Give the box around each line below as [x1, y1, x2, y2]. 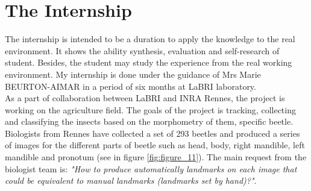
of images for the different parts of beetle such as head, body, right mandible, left [5, 139, 305, 151]
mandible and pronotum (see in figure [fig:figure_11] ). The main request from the [5, 151, 307, 163]
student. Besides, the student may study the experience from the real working [5, 56, 292, 69]
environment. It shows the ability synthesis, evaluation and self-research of [5, 44, 280, 57]
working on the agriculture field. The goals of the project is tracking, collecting [5, 103, 296, 116]
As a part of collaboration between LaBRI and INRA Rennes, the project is [5, 92, 285, 104]
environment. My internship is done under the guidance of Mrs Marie [5, 67, 261, 80]
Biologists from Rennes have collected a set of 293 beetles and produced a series [5, 127, 300, 139]
